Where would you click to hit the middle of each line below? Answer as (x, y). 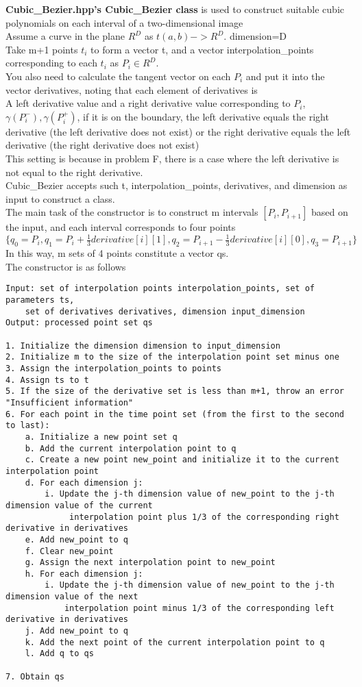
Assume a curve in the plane (65, 36)
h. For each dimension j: (84, 574)
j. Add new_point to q (76, 631)
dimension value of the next (72, 597)
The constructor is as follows (66, 266)
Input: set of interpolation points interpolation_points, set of (160, 289)
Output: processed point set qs (79, 323)
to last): (28, 426)
